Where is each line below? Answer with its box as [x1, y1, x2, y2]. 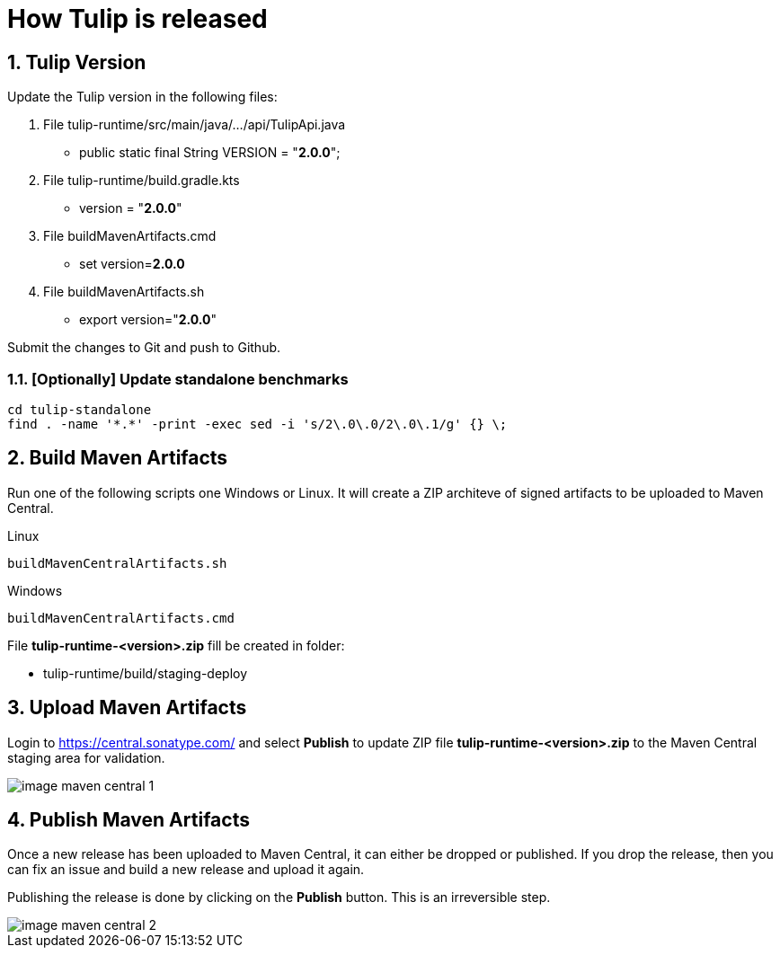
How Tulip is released [7, 4, 268, 34]
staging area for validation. [7, 749, 165, 765]
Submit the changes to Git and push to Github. [7, 340, 281, 356]
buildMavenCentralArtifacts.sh [7, 555, 227, 570]
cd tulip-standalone [7, 402, 152, 417]
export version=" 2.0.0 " [79, 312, 217, 328]
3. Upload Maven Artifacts [7, 696, 247, 720]
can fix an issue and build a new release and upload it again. [7, 862, 365, 878]
